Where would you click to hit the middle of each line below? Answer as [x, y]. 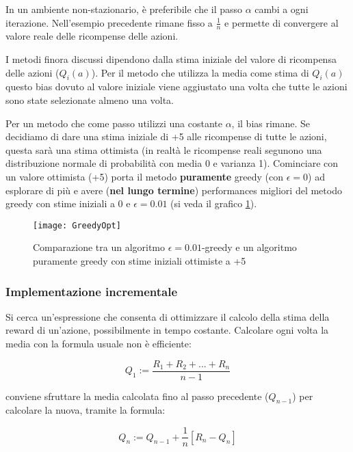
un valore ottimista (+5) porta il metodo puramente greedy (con [145, 176]
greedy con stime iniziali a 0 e [68, 203]
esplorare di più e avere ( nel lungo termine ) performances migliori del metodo [174, 190]
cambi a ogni [282, 9]
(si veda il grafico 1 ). [214, 203]
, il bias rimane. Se [271, 123]
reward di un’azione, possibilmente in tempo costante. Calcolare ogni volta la [167, 330]
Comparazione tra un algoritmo [99, 247]
